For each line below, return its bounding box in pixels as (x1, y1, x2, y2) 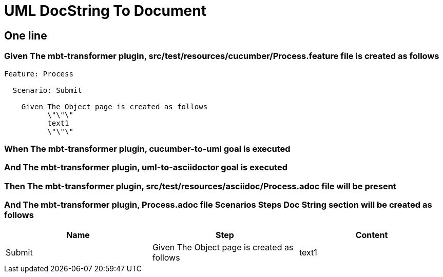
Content (355, 230, 388, 241)
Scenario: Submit (12, 86, 82, 94)
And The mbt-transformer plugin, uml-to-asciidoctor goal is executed (4, 162, 288, 173)
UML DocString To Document (4, 2, 206, 19)
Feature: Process (4, 69, 73, 78)
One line (4, 29, 47, 42)
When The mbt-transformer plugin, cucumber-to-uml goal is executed (4, 143, 291, 154)
